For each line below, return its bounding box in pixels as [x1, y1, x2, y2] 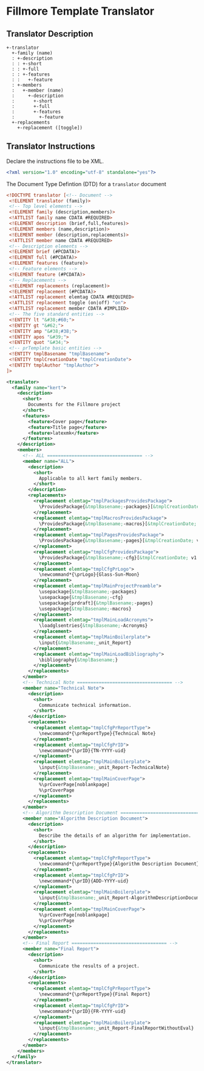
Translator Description [6, 29, 93, 39]
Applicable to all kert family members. [38, 475, 143, 481]
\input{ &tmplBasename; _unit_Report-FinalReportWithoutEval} [38, 1025, 194, 1031]
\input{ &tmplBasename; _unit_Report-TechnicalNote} [38, 764, 170, 771]
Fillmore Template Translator [6, 4, 155, 18]
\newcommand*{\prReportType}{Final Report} [38, 991, 151, 998]
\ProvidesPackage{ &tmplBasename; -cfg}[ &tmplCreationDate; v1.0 [38, 554, 202, 561]
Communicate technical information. [38, 702, 132, 708]
